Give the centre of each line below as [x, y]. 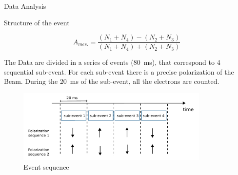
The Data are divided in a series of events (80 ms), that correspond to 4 [112, 62]
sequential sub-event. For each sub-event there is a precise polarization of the [119, 71]
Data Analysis [25, 6]
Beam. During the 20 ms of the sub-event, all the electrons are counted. [112, 81]
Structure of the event [37, 22]
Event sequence [46, 166]
